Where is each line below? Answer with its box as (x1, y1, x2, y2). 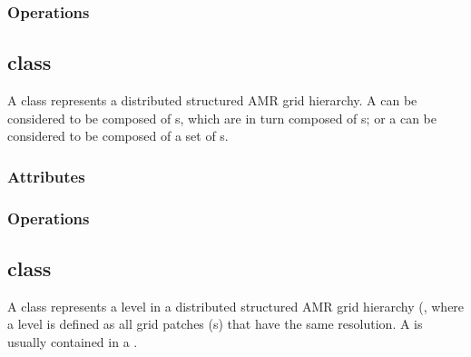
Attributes (7, 164, 85, 187)
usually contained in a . (7, 332, 138, 351)
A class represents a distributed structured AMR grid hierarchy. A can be (7, 91, 417, 110)
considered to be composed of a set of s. (7, 126, 229, 145)
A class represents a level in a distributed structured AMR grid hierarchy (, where (7, 296, 465, 315)
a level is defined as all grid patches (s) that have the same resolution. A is (7, 314, 423, 333)
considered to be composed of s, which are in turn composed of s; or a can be (7, 108, 437, 127)
